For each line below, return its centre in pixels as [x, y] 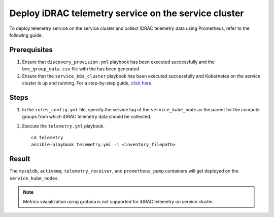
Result [20, 159]
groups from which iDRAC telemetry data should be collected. [87, 117]
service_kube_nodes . [34, 178]
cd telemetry [47, 138]
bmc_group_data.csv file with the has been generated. [81, 69]
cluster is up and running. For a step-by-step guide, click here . [88, 83]
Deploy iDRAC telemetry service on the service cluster [127, 13]
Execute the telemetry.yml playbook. [63, 126]
